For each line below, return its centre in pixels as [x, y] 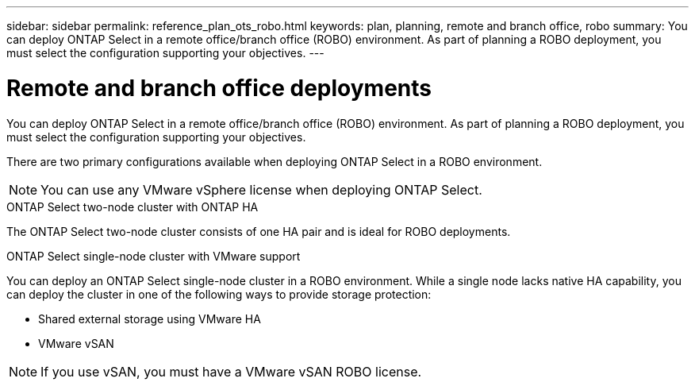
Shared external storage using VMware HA [150, 318]
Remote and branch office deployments [219, 88]
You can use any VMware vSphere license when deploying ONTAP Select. [261, 189]
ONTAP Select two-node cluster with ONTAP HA [132, 207]
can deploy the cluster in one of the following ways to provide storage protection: [219, 294]
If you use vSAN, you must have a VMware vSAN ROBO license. [231, 371]
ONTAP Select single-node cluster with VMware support [154, 256]
